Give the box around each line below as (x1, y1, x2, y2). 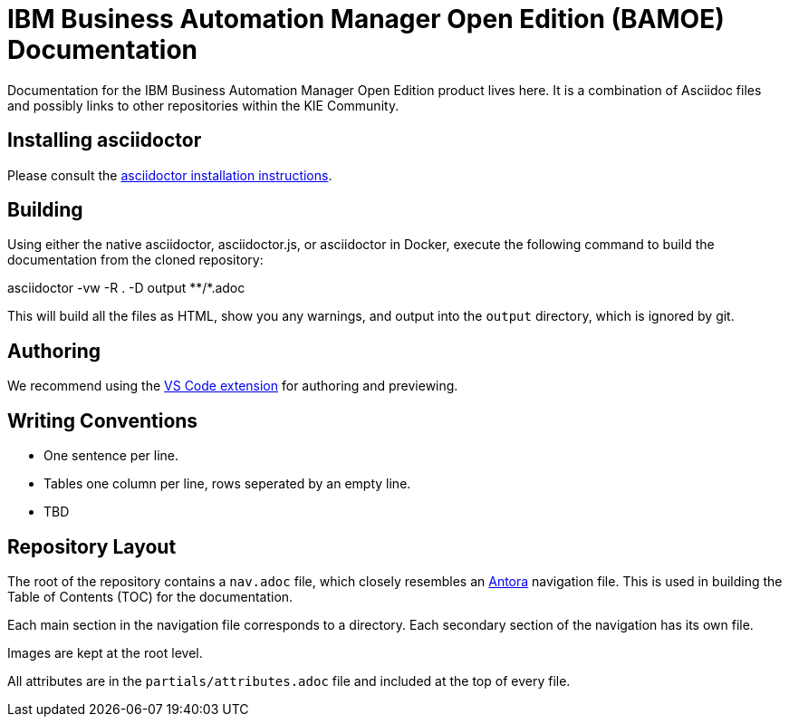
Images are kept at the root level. (7, 644, 203, 661)
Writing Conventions (7, 409, 198, 432)
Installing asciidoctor (7, 129, 202, 152)
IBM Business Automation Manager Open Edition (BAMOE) (7, 4, 725, 34)
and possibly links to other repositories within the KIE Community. (7, 97, 399, 113)
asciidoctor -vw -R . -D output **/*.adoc (7, 280, 245, 296)
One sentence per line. (43, 448, 179, 464)
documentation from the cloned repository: (7, 252, 264, 268)
